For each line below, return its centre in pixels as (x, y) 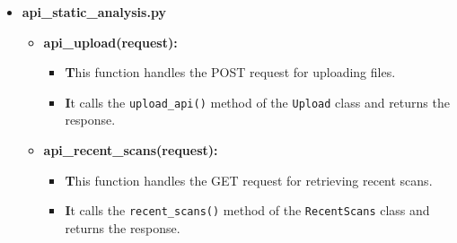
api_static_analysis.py (94, 12)
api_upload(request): (110, 42)
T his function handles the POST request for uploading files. (230, 72)
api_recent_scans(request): (131, 150)
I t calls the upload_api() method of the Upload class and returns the (257, 102)
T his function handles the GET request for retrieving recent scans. (249, 180)
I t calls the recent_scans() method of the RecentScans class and (247, 210)
